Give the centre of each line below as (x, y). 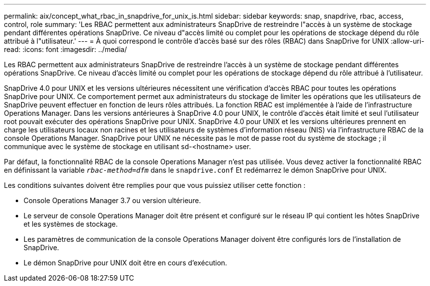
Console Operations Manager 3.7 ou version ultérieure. (112, 200)
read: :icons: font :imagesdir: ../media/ (66, 49)
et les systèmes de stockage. (71, 224)
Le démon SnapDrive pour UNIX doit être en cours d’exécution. (125, 263)
